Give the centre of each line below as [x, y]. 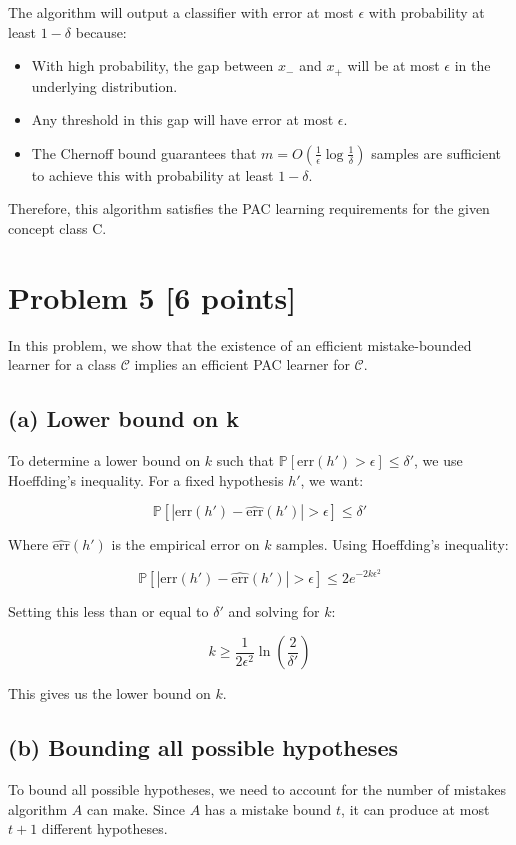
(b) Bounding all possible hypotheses [203, 747]
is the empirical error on [185, 544]
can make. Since [135, 808]
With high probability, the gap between [152, 65]
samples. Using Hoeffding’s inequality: [392, 544]
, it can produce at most [415, 808]
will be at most [393, 65]
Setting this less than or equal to [108, 610]
